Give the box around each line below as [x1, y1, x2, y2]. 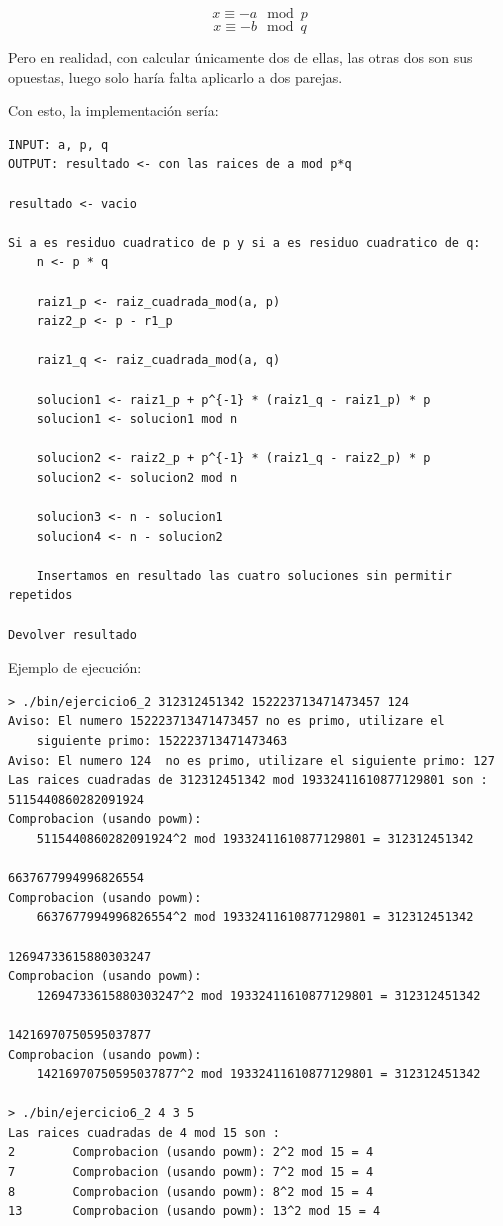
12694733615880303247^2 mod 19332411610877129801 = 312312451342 [36, 988, 481, 1003]
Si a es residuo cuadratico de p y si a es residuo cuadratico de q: [8, 235, 481, 250]
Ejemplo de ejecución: [8, 657, 142, 678]
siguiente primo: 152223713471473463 [36, 734, 288, 748]
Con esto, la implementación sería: [8, 100, 219, 121]
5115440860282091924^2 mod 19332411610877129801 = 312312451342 [36, 831, 474, 846]
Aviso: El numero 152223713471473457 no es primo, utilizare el [8, 714, 445, 729]
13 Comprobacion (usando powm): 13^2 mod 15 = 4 [8, 1204, 381, 1219]
